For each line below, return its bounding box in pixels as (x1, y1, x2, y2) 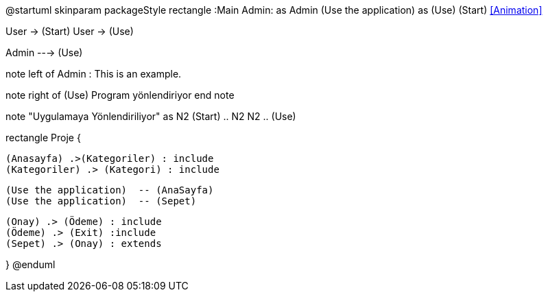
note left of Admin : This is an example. (5, 68, 182, 80)
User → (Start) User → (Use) (5, 25, 134, 37)
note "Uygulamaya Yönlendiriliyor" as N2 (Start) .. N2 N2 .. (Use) (5, 110, 296, 122)
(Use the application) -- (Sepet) (5, 195, 197, 206)
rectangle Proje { (5, 132, 81, 143)
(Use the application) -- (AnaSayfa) (5, 185, 214, 195)
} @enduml (5, 259, 56, 270)
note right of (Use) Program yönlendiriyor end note (5, 89, 235, 101)
